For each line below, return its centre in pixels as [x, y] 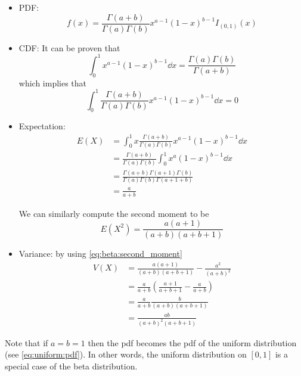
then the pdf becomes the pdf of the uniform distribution [192, 342]
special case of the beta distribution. [71, 366]
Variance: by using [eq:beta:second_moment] [100, 254]
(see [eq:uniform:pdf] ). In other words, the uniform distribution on [126, 354]
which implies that [53, 83]
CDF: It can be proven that [69, 47]
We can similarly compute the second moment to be [114, 213]
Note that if [27, 342]
